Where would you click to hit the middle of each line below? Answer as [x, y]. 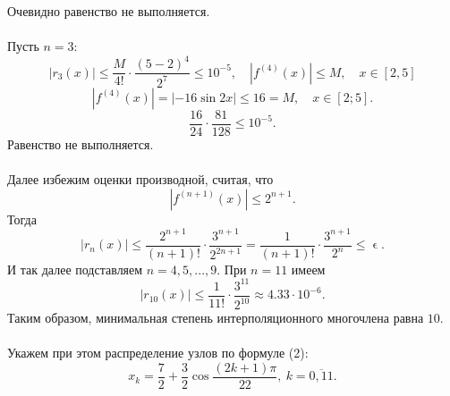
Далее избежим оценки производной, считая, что [140, 178]
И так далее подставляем [75, 269]
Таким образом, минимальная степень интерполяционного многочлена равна [216, 318]
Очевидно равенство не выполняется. [109, 11]
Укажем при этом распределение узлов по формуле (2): [158, 353]
